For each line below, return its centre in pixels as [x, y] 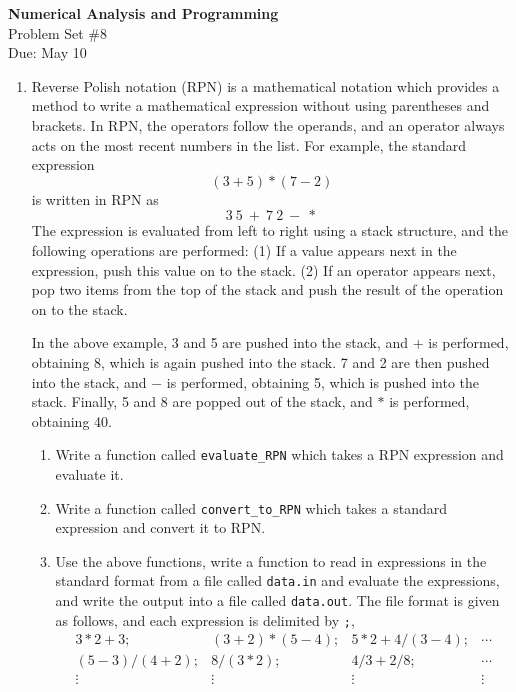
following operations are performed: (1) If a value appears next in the [244, 249]
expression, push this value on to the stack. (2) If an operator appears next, [263, 269]
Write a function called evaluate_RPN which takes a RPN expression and [279, 454]
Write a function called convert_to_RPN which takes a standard [251, 507]
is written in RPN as [95, 198]
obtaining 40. [71, 420]
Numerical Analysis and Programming [143, 13]
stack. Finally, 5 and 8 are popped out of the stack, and [202, 401]
